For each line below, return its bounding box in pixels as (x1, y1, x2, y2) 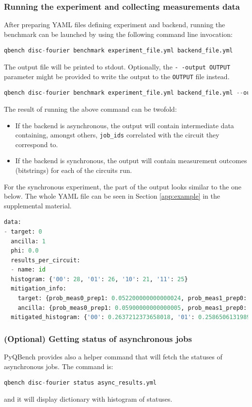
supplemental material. (4, 200, 72, 210)
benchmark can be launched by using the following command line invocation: (4, 29, 233, 39)
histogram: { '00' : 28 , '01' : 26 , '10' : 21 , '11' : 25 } (11, 275, 188, 283)
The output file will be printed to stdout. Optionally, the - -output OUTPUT (4, 62, 231, 71)
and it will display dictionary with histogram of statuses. (4, 393, 173, 404)
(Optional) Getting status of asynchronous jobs (4, 332, 192, 344)
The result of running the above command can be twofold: (4, 103, 177, 114)
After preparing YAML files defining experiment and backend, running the (4, 19, 225, 30)
